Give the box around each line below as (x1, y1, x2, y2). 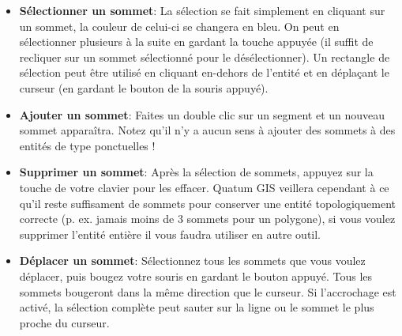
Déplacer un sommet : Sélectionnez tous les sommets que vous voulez (19, 252, 366, 269)
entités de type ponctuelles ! (19, 137, 156, 153)
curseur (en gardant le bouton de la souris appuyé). (19, 79, 269, 96)
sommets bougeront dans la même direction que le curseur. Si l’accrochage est (19, 283, 396, 300)
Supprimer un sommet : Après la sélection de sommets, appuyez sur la (19, 164, 374, 180)
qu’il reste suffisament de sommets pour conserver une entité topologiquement (19, 194, 396, 211)
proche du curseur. (19, 314, 110, 330)
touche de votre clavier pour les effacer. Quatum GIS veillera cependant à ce (19, 179, 389, 195)
